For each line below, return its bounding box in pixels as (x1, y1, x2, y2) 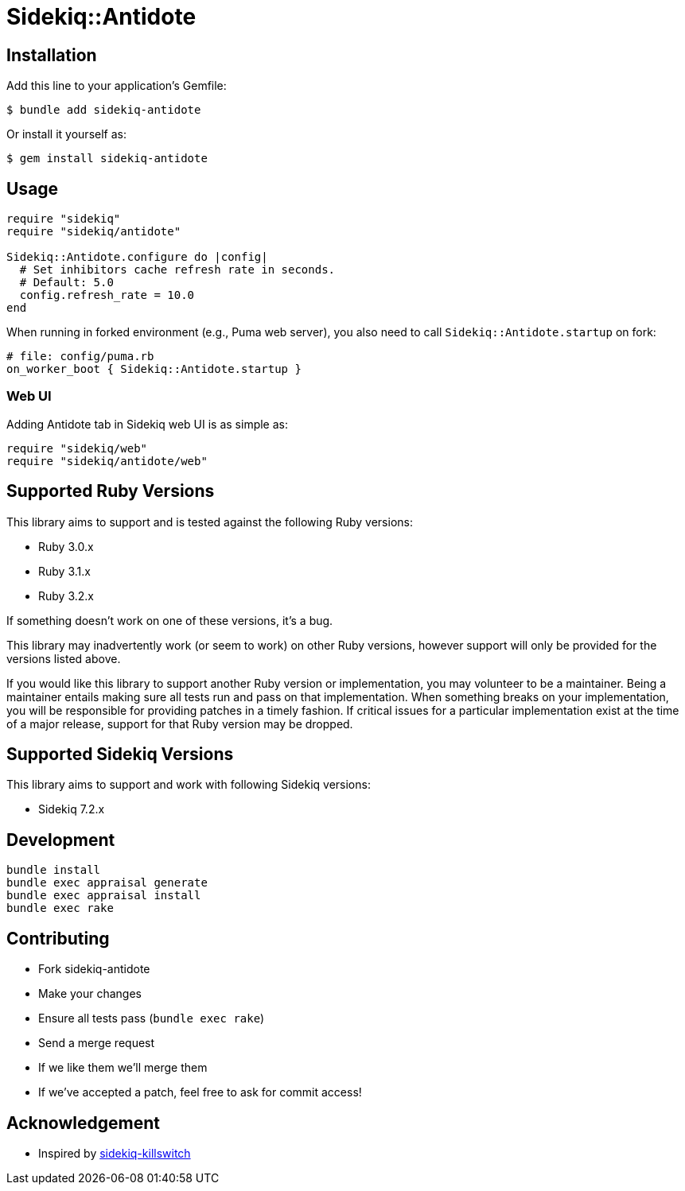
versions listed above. (6, 651, 121, 665)
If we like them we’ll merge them (38, 1061, 208, 1075)
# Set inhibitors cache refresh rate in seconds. (19, 263, 336, 277)
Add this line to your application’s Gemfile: (6, 79, 227, 93)
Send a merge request (38, 1036, 155, 1050)
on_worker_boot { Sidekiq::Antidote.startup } (6, 363, 302, 376)
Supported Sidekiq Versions (6, 744, 234, 765)
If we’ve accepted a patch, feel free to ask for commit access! (38, 1085, 362, 1100)
